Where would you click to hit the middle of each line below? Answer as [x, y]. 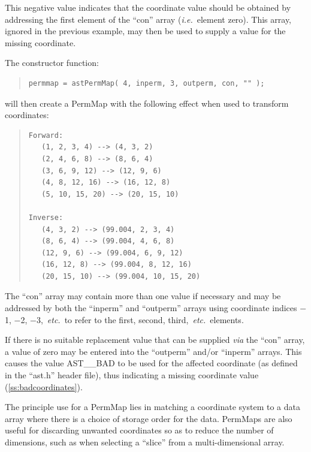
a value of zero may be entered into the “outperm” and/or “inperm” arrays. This [153, 351]
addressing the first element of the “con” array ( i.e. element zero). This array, [148, 19]
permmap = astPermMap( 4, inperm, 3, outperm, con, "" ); [147, 83]
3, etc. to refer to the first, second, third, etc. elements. [140, 319]
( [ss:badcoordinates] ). [44, 386]
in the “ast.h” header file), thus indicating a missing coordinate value [132, 375]
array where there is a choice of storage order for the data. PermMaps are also [149, 418]
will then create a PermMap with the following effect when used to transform [147, 103]
